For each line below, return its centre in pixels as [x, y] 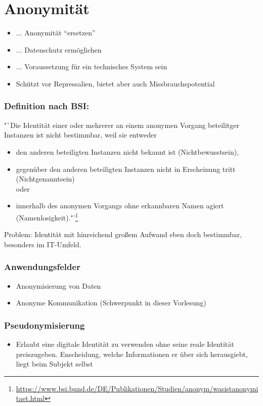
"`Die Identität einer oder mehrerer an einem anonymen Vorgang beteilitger [122, 125]
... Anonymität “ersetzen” [56, 33]
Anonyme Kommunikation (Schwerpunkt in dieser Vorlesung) [111, 303]
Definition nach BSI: [47, 106]
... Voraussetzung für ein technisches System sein [92, 66]
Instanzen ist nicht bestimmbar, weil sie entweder [80, 135]
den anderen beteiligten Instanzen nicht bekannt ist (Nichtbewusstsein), [127, 151]
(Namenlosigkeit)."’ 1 [47, 216]
